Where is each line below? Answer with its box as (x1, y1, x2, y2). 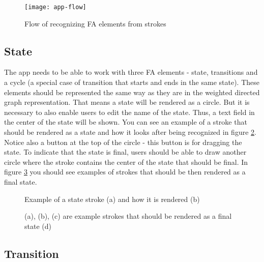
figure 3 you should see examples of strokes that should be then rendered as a (4, 166, 246, 177)
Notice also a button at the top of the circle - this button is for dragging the (4, 136, 242, 147)
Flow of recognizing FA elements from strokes (24, 18, 166, 28)
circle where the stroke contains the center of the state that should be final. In (4, 156, 248, 167)
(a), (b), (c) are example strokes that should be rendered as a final (24, 211, 232, 221)
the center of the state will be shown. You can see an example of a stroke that (4, 117, 247, 127)
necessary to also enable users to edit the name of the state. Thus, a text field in (4, 106, 255, 117)
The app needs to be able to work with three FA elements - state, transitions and (4, 67, 258, 77)
